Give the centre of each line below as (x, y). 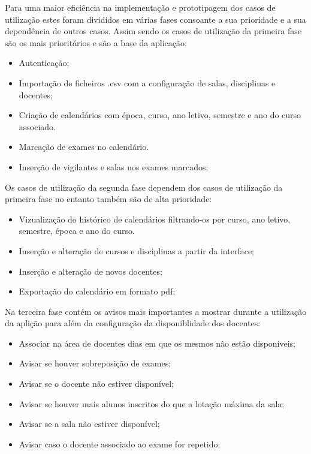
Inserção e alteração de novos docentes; (90, 271)
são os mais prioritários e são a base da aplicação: (96, 42)
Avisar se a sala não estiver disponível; (89, 424)
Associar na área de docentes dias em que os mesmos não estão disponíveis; (157, 343)
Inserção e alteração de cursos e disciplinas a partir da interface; (136, 250)
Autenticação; (44, 63)
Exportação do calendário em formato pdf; (97, 291)
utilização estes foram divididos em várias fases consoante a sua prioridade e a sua (155, 19)
